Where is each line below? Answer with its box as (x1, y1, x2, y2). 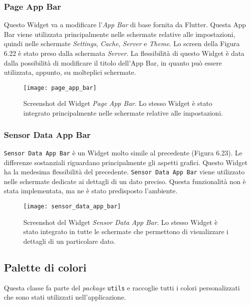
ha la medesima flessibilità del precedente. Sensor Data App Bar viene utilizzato (4, 167, 245, 177)
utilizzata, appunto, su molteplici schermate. (4, 67, 136, 77)
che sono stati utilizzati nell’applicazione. (4, 292, 126, 302)
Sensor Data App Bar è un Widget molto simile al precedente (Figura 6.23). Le (4, 147, 243, 157)
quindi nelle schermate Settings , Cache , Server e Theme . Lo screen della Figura (4, 38, 240, 49)
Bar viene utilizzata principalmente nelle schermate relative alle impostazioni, (4, 29, 235, 39)
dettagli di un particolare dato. (23, 236, 116, 246)
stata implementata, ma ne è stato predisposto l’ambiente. (4, 186, 178, 196)
